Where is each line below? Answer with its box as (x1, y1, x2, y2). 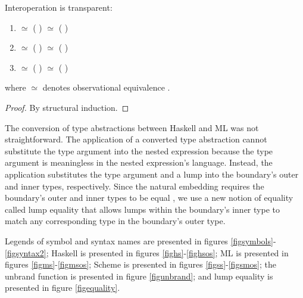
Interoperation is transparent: (5, 1, 113, 13)
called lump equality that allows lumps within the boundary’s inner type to (5, 203, 280, 215)
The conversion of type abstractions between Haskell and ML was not (5, 121, 259, 134)
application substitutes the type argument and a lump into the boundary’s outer (5, 167, 299, 180)
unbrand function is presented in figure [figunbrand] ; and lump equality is (5, 269, 273, 282)
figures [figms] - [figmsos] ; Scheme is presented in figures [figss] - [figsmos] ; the (5, 258, 276, 271)
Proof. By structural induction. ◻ (5, 101, 129, 113)
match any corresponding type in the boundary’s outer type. (5, 215, 226, 227)
